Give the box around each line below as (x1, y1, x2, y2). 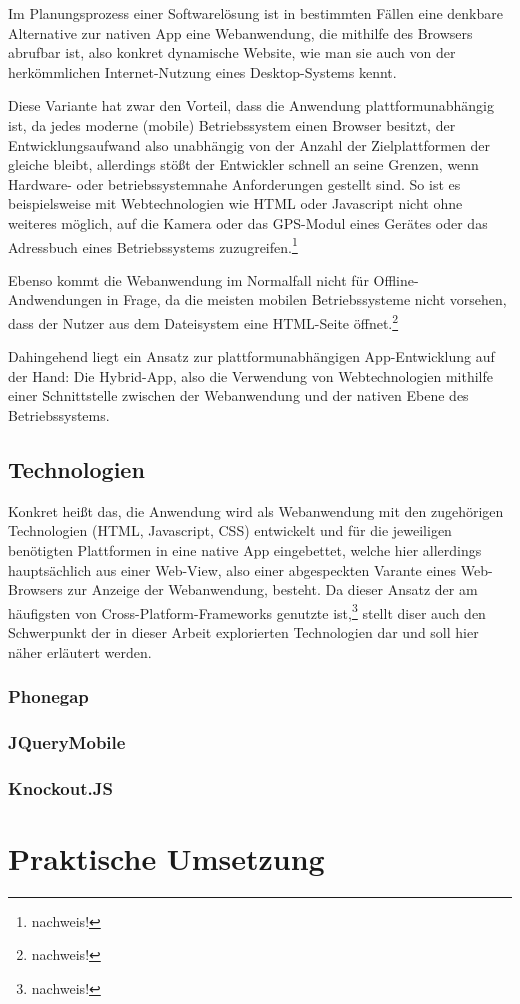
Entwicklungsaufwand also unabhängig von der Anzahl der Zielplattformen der (8, 134, 491, 155)
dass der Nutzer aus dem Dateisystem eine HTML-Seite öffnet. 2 (8, 309, 399, 333)
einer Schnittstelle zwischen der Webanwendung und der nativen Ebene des (8, 385, 469, 406)
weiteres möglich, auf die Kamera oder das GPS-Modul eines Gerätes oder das (8, 212, 488, 233)
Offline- (373, 269, 419, 290)
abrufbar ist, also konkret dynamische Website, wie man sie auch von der (8, 42, 456, 63)
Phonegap (8, 684, 89, 709)
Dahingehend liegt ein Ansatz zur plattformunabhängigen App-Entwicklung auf (8, 346, 495, 367)
